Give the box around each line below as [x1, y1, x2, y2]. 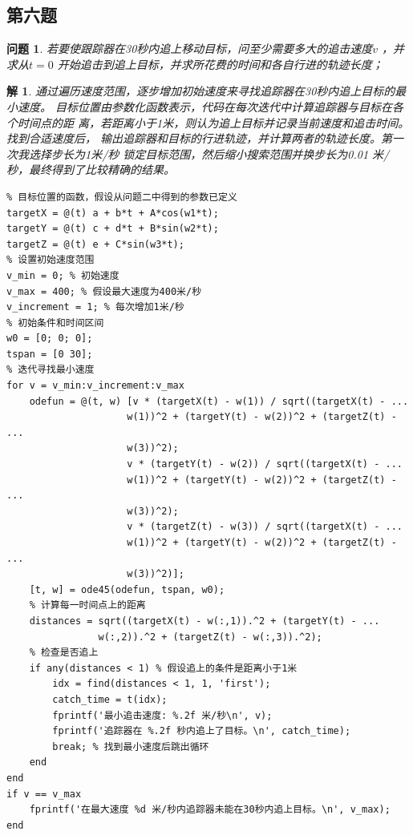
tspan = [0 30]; [6, 348, 93, 360]
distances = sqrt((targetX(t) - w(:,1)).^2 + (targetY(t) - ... [29, 615, 380, 627]
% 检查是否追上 [29, 647, 99, 659]
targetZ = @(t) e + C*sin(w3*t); [6, 238, 184, 250]
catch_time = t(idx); [52, 693, 168, 705]
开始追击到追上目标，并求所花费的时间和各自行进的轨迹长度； [57, 55, 383, 72]
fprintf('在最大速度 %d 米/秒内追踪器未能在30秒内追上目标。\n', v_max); [29, 804, 391, 816]
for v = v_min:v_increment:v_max [6, 380, 184, 392]
